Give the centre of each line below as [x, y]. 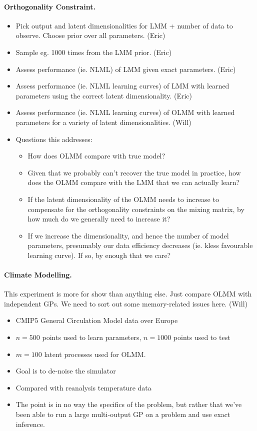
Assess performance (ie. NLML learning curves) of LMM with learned [122, 86]
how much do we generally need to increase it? [99, 219]
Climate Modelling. [38, 275]
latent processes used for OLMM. [95, 354]
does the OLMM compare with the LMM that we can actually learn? [134, 182]
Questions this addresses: [54, 139]
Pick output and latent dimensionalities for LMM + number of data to [124, 25]
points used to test [202, 337]
